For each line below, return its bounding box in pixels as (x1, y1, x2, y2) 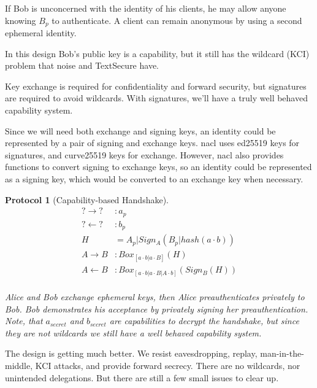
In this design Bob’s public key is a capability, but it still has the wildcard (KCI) (5, 47, 310, 60)
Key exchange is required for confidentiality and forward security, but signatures (5, 79, 307, 92)
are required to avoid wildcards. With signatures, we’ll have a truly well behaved (5, 91, 308, 104)
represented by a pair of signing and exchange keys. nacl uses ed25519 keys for (5, 136, 300, 149)
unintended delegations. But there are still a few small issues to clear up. (5, 371, 279, 384)
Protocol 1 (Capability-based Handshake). (5, 193, 169, 206)
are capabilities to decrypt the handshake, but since (109, 314, 299, 327)
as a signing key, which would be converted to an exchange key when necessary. (5, 172, 304, 185)
